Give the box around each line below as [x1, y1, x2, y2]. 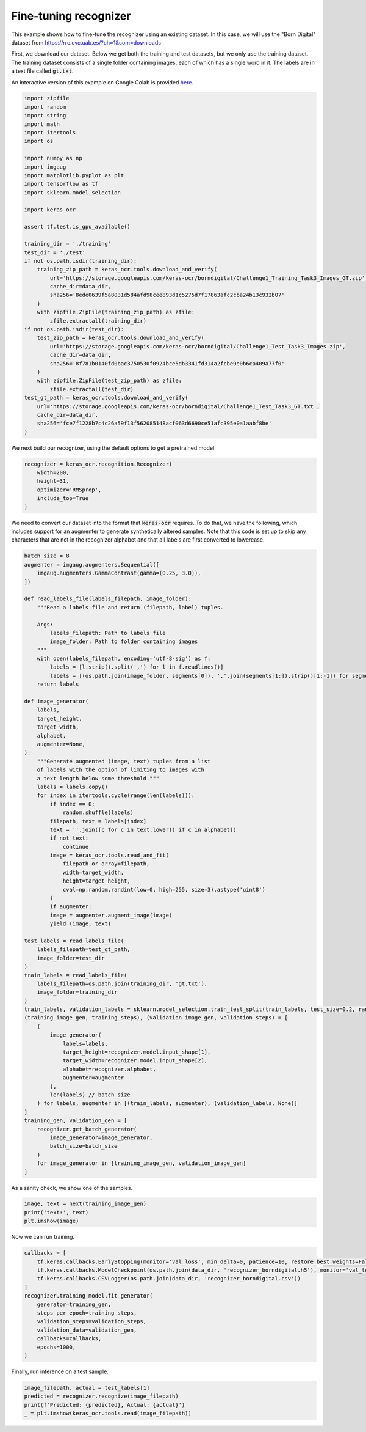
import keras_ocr [24, 206, 76, 213]
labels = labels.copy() [37, 783, 108, 790]
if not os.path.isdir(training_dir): [24, 257, 137, 264]
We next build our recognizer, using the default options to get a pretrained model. [11, 444, 216, 452]
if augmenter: [49, 903, 92, 910]
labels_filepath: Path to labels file [49, 630, 166, 636]
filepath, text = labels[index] [49, 818, 146, 824]
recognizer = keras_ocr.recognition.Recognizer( [24, 460, 173, 468]
